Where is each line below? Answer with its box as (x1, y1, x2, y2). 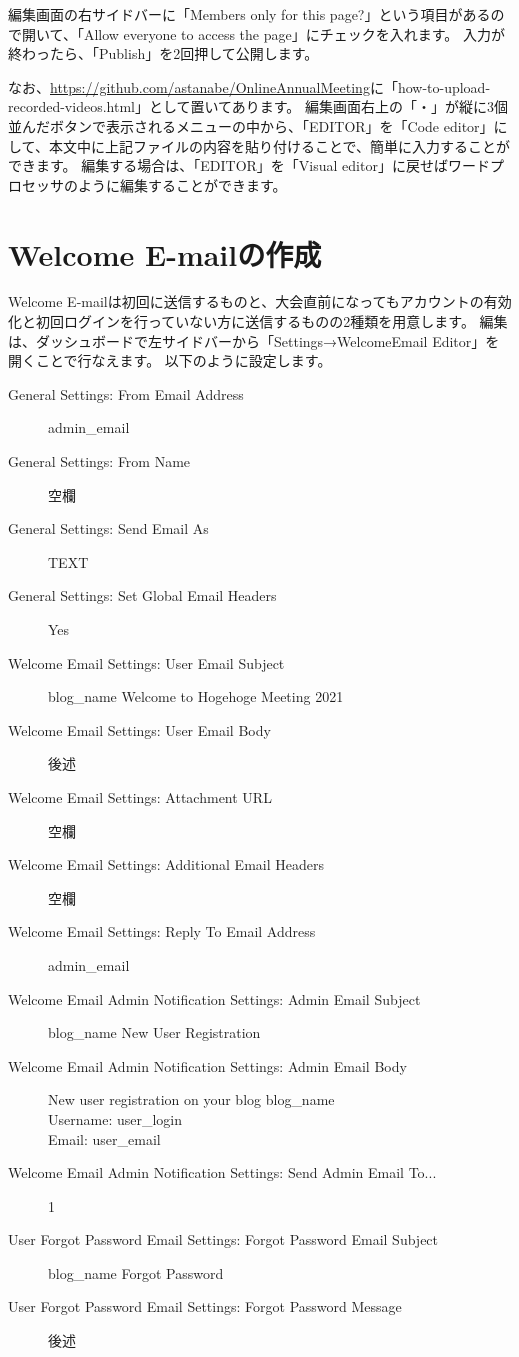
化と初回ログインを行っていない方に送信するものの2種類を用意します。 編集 (8, 311, 508, 332)
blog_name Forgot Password (48, 1262, 224, 1283)
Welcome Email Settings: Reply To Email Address (8, 921, 316, 942)
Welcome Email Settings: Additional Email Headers (8, 854, 324, 875)
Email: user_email (48, 1128, 161, 1149)
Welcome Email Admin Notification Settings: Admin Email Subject (8, 988, 421, 1009)
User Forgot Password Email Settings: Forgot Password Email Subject (8, 1229, 439, 1250)
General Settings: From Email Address (8, 383, 244, 404)
